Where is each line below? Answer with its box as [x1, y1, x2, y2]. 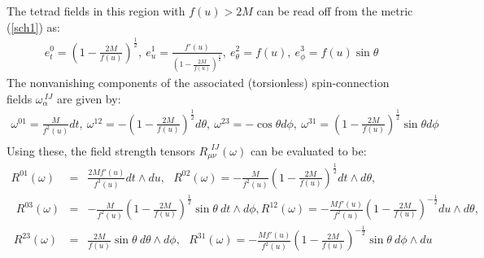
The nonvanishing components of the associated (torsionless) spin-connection [7, 74, 390, 91]
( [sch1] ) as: [7, 18, 60, 35]
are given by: [56, 90, 121, 107]
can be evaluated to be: [250, 142, 367, 159]
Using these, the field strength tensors [7, 142, 195, 159]
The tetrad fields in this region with [7, 2, 185, 19]
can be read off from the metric [256, 2, 413, 19]
